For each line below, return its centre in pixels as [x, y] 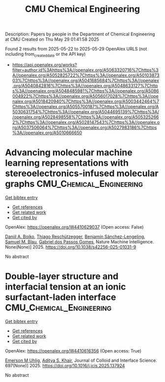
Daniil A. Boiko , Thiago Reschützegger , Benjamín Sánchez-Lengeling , [75, 236]
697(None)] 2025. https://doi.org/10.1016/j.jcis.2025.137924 [65, 365]
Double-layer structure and [62, 277]
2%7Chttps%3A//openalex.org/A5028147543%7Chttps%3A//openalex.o [86, 122]
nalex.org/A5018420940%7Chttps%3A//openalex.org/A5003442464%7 [86, 101]
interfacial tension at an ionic [66, 287]
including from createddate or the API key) [45, 55]
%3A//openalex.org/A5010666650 [47, 132]
